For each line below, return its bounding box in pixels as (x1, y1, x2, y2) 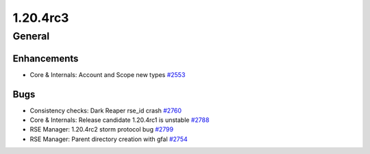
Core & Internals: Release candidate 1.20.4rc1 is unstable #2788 (29, 116, 210, 124)
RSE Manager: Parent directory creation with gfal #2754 (29, 135, 188, 143)
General (12, 30, 50, 42)
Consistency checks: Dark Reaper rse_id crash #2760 (29, 106, 182, 114)
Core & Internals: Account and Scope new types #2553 (29, 70, 186, 78)
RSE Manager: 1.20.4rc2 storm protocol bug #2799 (29, 125, 174, 134)
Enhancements (12, 52, 79, 64)
